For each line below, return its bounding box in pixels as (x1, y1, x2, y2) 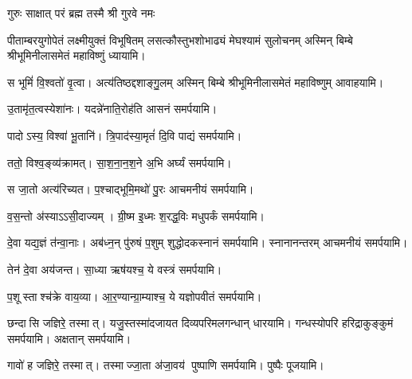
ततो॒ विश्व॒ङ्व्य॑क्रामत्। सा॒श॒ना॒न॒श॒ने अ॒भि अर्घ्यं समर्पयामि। (7, 154, 232, 170)
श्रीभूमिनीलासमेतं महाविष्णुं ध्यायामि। (7, 47, 146, 64)
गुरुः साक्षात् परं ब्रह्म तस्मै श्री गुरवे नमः (7, 5, 155, 21)
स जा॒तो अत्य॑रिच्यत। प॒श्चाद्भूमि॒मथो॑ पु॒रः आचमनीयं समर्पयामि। (7, 181, 254, 197)
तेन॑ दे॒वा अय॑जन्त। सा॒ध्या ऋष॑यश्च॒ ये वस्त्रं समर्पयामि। (7, 260, 222, 277)
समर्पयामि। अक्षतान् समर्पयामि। (7, 330, 131, 346)
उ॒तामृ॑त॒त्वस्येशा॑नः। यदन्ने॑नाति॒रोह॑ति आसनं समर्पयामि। (7, 100, 218, 117)
